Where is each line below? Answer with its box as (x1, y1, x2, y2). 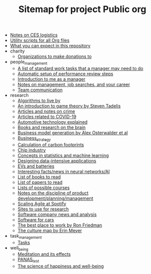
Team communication (17, 87, 63, 93)
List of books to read (17, 174, 61, 180)
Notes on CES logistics (10, 32, 58, 38)
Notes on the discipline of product (17, 190, 89, 196)
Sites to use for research (17, 206, 69, 212)
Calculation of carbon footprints (17, 141, 84, 147)
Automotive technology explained (17, 119, 88, 125)
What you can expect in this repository (10, 43, 91, 49)
